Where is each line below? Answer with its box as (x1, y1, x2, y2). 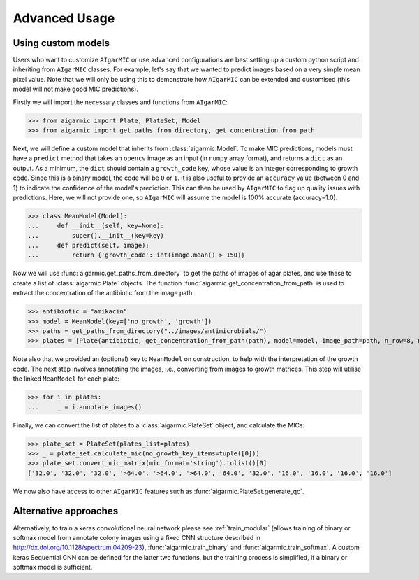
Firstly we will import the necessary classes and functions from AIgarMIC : (13, 98, 228, 106)
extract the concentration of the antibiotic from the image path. (13, 289, 195, 297)
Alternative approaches (13, 505, 119, 517)
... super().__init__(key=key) (27, 232, 164, 239)
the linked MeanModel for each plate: (13, 374, 120, 383)
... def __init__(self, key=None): (27, 222, 164, 230)
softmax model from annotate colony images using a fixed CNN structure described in (13, 533, 261, 542)
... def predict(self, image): (27, 241, 149, 250)
